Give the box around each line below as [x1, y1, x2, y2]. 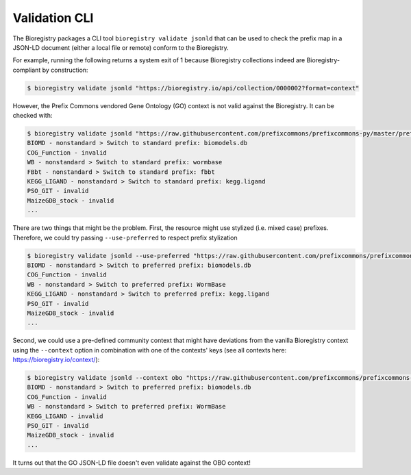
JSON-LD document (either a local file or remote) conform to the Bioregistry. [12, 43, 229, 51]
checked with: [12, 112, 53, 120]
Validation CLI [12, 10, 94, 25]
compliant [12, 66, 41, 74]
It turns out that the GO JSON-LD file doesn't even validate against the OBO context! [12, 459, 251, 467]
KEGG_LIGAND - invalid [27, 412, 103, 420]
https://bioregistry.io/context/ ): [12, 356, 100, 364]
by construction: [42, 66, 88, 74]
